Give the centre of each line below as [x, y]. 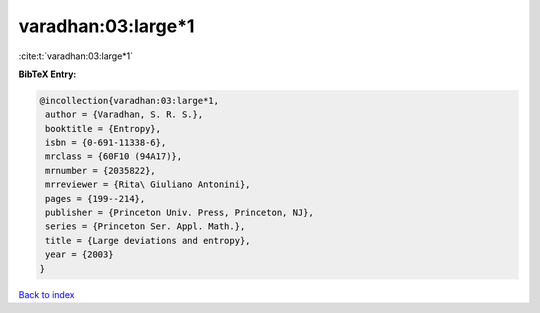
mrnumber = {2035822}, [101, 170]
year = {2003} [79, 254]
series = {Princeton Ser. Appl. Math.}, [145, 226]
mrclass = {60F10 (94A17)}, [114, 156]
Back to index [46, 294]
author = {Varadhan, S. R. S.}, [124, 114]
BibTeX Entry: [47, 74]
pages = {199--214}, [95, 198]
